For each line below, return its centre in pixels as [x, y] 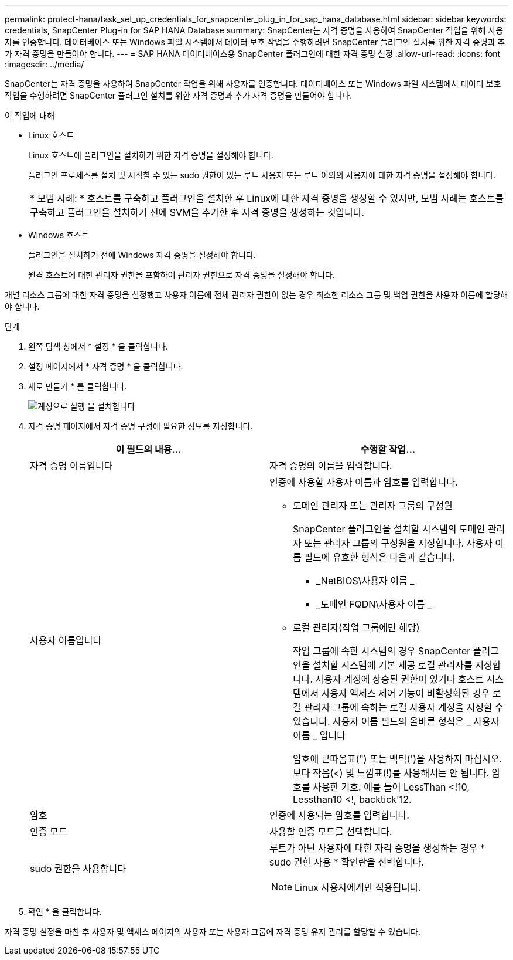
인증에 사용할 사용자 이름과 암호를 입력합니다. [364, 482]
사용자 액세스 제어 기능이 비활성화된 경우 [406, 693]
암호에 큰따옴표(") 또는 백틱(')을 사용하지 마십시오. [398, 759]
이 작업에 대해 [30, 115]
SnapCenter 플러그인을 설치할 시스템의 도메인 [389, 529]
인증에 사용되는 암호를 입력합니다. [339, 815]
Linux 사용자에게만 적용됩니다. [358, 887]
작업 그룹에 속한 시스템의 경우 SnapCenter [382, 651]
